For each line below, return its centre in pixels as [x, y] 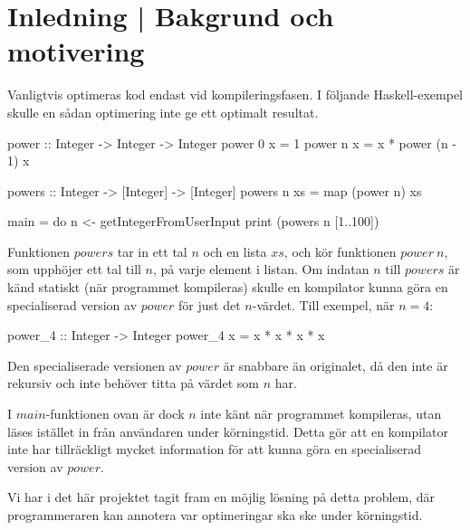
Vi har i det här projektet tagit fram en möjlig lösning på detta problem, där [221, 497]
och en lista [235, 251]
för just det [210, 304]
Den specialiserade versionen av [95, 365]
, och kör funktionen [340, 251]
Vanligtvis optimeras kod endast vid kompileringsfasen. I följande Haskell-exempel [235, 95]
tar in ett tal [152, 251]
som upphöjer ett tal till [74, 269]
